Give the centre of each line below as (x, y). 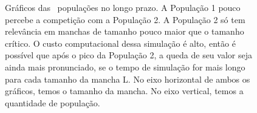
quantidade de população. (53, 102)
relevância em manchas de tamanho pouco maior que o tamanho (125, 31)
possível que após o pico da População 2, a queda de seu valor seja (128, 55)
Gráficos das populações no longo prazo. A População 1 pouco (123, 7)
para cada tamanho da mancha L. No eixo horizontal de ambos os (128, 79)
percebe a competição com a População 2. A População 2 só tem (125, 19)
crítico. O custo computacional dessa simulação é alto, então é (120, 43)
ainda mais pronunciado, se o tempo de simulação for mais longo (125, 67)
